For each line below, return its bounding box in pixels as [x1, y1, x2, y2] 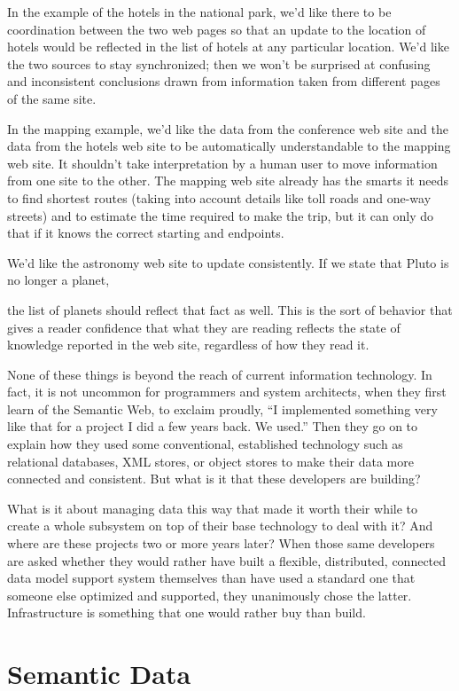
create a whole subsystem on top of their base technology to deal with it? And [7, 516, 433, 535]
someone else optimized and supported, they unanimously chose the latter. [7, 585, 412, 604]
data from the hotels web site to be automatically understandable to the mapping [7, 137, 451, 155]
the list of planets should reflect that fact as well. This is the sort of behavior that [7, 300, 453, 318]
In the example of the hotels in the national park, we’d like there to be [7, 3, 392, 20]
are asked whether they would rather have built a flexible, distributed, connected [7, 551, 447, 569]
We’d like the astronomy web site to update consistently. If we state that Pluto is [7, 253, 449, 271]
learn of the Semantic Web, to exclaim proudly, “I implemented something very [7, 399, 438, 418]
